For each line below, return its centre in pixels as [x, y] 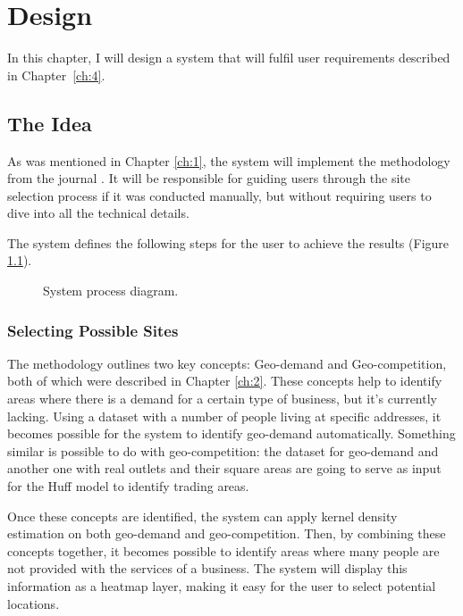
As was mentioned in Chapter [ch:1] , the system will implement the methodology [229, 160]
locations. [34, 603]
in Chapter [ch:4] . [56, 75]
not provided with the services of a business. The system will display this [207, 568]
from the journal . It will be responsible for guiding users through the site [209, 178]
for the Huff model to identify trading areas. [128, 486]
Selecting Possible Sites [93, 330]
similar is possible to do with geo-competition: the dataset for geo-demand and [223, 450]
